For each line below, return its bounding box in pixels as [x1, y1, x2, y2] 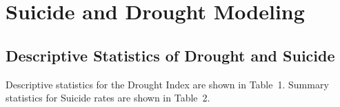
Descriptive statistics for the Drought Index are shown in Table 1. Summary [6, 77, 329, 91]
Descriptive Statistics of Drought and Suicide [6, 44, 335, 66]
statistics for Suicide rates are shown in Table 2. [6, 90, 210, 105]
